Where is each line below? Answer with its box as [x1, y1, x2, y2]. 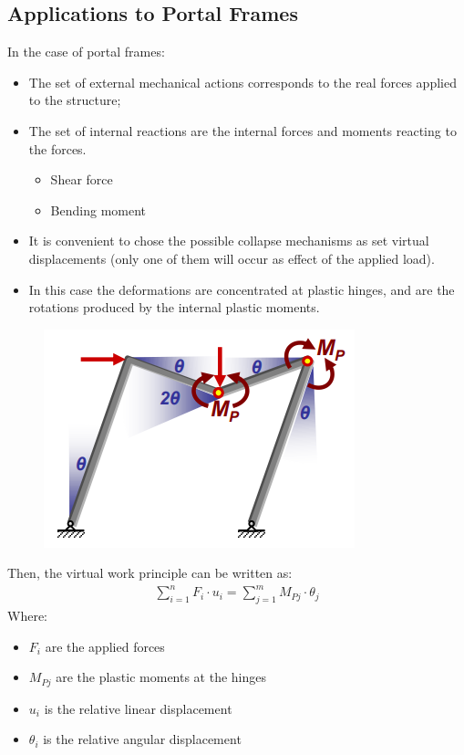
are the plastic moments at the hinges [56, 667, 267, 687]
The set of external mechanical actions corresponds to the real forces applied [28, 72, 457, 91]
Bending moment [50, 200, 147, 219]
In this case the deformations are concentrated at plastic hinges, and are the [28, 279, 455, 299]
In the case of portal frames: [7, 42, 165, 61]
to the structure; [28, 90, 121, 110]
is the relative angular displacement [43, 729, 242, 749]
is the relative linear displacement [44, 698, 232, 718]
